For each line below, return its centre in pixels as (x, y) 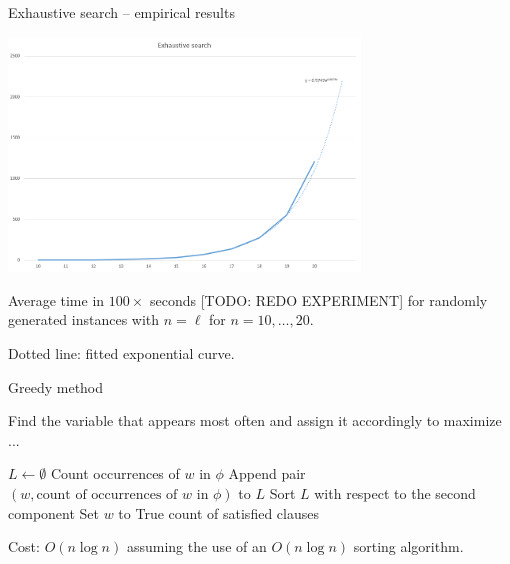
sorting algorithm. (408, 546)
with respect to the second (395, 492)
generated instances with (84, 319)
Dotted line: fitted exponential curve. (121, 352)
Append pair (267, 473)
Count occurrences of (115, 473)
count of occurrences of (107, 494)
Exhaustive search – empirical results (121, 12)
